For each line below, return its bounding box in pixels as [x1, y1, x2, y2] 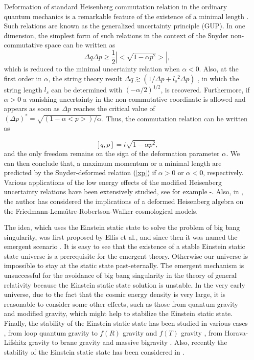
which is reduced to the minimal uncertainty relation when [4, 64, 180, 74]
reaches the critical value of [73, 103, 155, 113]
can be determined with [51, 84, 122, 94]
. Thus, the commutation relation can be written [102, 113, 248, 123]
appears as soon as [4, 103, 60, 113]
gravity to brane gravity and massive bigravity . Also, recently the [28, 337, 227, 347]
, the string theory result [48, 73, 122, 83]
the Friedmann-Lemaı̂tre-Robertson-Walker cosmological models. [4, 205, 198, 216]
